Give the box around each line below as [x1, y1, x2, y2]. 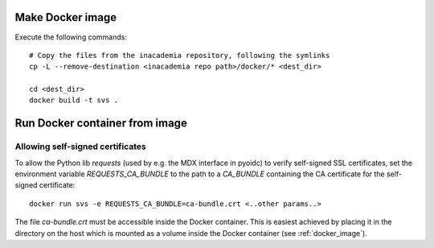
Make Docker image [14, 10, 117, 24]
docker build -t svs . [29, 96, 119, 105]
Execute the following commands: [14, 32, 128, 42]
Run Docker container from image [14, 117, 188, 130]
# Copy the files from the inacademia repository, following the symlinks [29, 51, 330, 60]
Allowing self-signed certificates [14, 141, 146, 152]
